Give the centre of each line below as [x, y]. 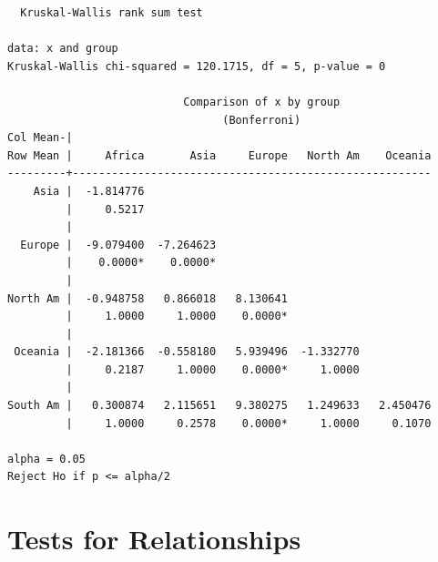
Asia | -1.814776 [89, 191]
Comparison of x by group [262, 102]
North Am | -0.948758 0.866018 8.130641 [148, 298]
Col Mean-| [40, 138]
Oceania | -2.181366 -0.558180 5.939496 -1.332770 [187, 352]
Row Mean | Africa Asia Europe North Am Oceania [219, 155]
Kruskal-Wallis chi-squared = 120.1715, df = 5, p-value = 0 [197, 66]
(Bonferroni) [262, 120]
